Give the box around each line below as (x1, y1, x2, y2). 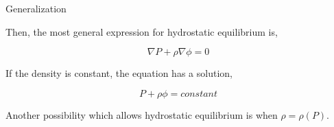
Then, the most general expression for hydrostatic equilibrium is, (5, 24, 278, 38)
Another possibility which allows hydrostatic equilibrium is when (5, 107, 278, 122)
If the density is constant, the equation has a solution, (5, 66, 232, 80)
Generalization (5, 1, 67, 15)
